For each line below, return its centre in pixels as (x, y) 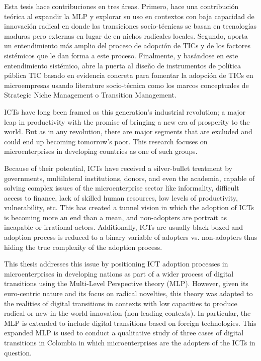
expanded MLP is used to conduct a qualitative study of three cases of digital (124, 333)
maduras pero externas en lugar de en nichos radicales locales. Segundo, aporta (126, 35)
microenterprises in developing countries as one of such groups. (101, 151)
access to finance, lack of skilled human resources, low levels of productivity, (121, 197)
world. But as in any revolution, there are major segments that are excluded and (128, 131)
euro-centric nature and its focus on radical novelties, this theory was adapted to (128, 293)
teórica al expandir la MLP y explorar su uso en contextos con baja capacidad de (129, 16)
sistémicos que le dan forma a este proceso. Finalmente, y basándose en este (121, 55)
